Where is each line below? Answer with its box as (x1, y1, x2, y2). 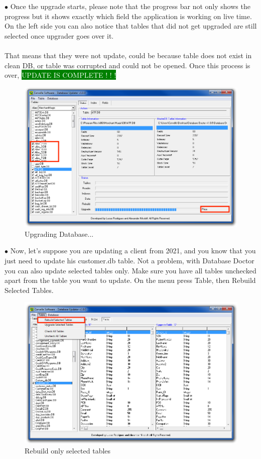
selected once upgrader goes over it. (5, 30, 114, 41)
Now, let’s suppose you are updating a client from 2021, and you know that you (10, 245, 256, 256)
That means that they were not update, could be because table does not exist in (5, 50, 252, 60)
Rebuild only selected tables (25, 445, 111, 455)
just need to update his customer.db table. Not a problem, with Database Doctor (5, 255, 254, 265)
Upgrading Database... (25, 228, 94, 239)
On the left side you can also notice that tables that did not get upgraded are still (5, 21, 257, 31)
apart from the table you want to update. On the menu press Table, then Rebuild (5, 275, 256, 285)
